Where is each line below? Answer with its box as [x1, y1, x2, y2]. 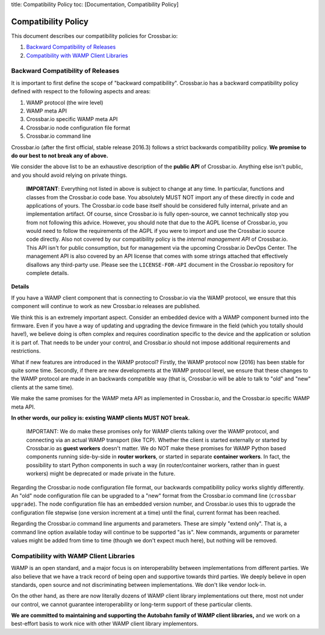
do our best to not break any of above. [11, 152, 108, 159]
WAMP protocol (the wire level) [26, 99, 104, 106]
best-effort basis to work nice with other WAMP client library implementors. [11, 620, 199, 627]
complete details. [26, 270, 69, 277]
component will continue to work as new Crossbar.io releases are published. [11, 303, 201, 310]
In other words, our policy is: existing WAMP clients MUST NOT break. [11, 414, 190, 421]
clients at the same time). [11, 383, 74, 391]
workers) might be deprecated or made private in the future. [26, 470, 176, 477]
